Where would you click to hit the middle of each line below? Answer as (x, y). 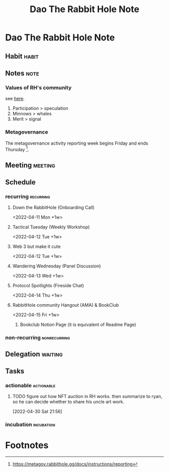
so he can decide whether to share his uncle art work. (68, 402)
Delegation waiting (34, 354)
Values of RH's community (38, 88)
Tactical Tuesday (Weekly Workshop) (51, 227)
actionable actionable (30, 385)
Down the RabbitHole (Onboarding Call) (53, 208)
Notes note (22, 73)
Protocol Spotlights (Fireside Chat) (48, 286)
